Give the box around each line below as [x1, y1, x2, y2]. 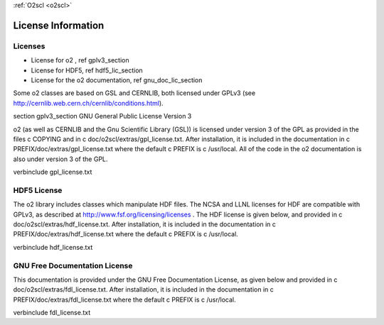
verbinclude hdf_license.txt [13, 243, 93, 251]
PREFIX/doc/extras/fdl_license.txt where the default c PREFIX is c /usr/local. [13, 295, 236, 304]
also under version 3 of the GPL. [13, 155, 108, 163]
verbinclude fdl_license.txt [13, 309, 91, 317]
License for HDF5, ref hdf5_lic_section [31, 66, 144, 75]
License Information [13, 19, 105, 31]
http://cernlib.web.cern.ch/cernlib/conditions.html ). [13, 99, 164, 107]
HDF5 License [13, 185, 63, 195]
